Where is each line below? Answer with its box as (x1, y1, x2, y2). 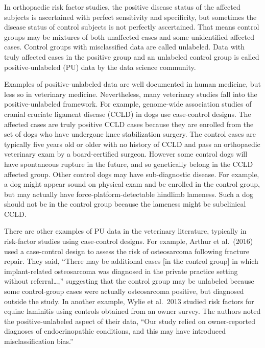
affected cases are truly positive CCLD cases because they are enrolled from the (4, 118, 254, 129)
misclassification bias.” (4, 336, 74, 346)
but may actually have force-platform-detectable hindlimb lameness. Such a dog (4, 188, 253, 199)
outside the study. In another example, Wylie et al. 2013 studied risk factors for (4, 295, 254, 306)
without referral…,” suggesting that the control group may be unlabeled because (4, 276, 254, 286)
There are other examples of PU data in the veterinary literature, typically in (4, 226, 247, 236)
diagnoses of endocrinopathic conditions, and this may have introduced (4, 326, 226, 336)
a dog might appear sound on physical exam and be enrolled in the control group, (4, 179, 260, 189)
